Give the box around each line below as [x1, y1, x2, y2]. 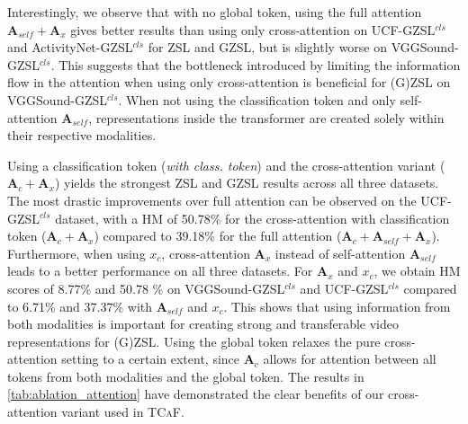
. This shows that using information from [223, 296, 451, 315]
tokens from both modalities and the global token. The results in [7, 367, 364, 385]
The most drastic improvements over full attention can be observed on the [7, 190, 417, 209]
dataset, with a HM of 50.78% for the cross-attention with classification [55, 208, 450, 227]
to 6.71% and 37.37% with [7, 296, 152, 315]
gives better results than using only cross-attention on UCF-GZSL [70, 20, 436, 39]
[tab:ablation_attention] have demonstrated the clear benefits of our [7, 384, 384, 403]
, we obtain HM [373, 261, 461, 280]
